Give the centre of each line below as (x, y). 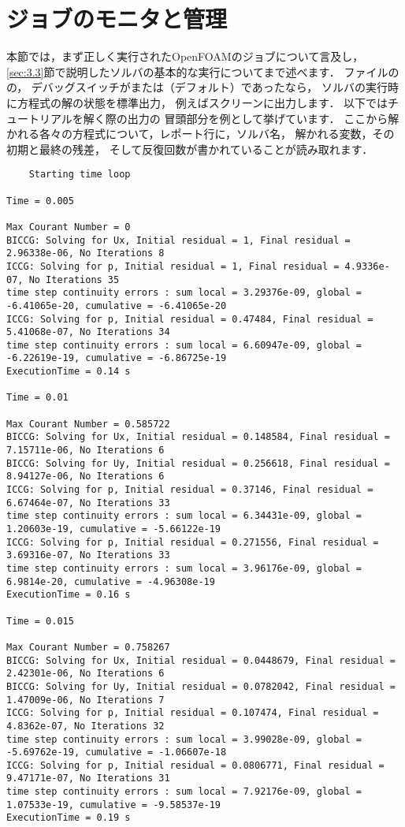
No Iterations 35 (74, 279)
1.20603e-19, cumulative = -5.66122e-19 (114, 529)
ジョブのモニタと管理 (117, 19)
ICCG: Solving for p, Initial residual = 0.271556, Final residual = (193, 542)
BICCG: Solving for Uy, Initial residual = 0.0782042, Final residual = (201, 686)
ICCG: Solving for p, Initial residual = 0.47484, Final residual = (190, 319)
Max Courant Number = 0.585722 (88, 424)
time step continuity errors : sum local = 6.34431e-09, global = (184, 516)
